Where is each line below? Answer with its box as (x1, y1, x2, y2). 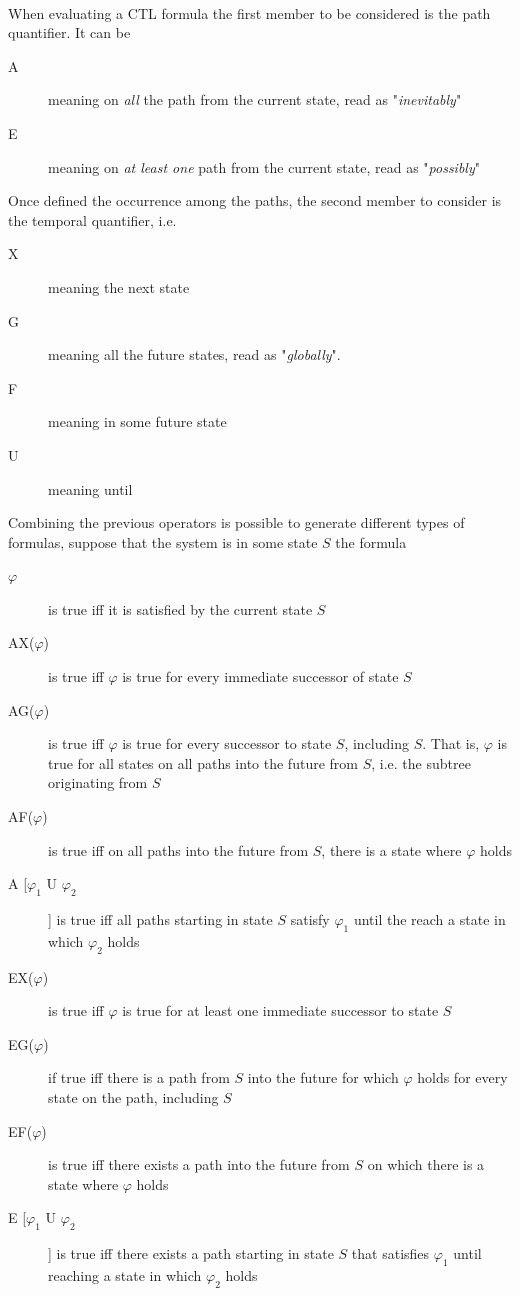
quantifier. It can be (8, 22, 131, 43)
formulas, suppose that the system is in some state (8, 531, 318, 552)
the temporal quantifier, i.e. (8, 209, 177, 230)
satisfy (290, 909, 330, 930)
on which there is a (367, 1154, 485, 1175)
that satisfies (351, 1243, 430, 1264)
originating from (48, 772, 148, 793)
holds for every (417, 1067, 508, 1088)
